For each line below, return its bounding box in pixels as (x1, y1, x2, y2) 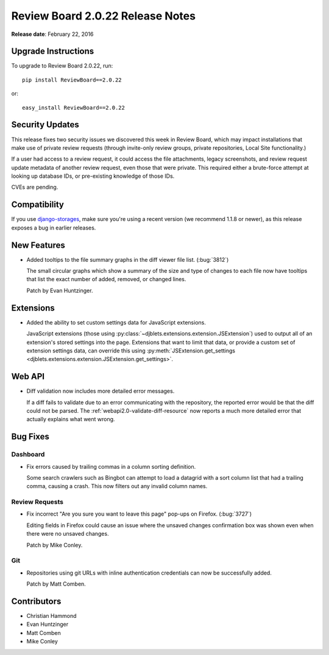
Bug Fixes (11, 432, 50, 442)
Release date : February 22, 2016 (11, 30, 94, 38)
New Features (11, 240, 65, 250)
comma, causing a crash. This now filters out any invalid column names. (26, 483, 208, 490)
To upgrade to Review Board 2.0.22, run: (11, 62, 113, 69)
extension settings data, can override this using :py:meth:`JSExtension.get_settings (26, 347, 236, 354)
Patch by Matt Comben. (26, 580, 87, 587)
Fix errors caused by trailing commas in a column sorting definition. (26, 463, 196, 470)
